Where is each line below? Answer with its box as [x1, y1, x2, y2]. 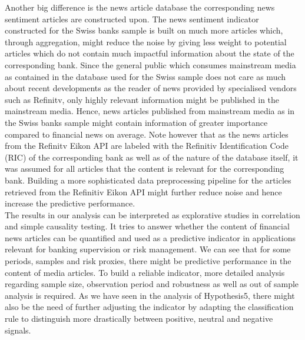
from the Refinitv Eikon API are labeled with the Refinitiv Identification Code [5, 139, 289, 152]
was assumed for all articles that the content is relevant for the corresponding [5, 162, 284, 175]
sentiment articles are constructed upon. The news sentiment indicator [5, 12, 259, 25]
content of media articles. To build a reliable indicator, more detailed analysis [5, 266, 285, 278]
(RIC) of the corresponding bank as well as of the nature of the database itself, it [5, 151, 299, 163]
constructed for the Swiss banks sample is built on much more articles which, [5, 24, 283, 36]
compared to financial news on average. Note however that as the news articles [5, 128, 289, 140]
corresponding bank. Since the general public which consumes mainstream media [5, 58, 296, 71]
